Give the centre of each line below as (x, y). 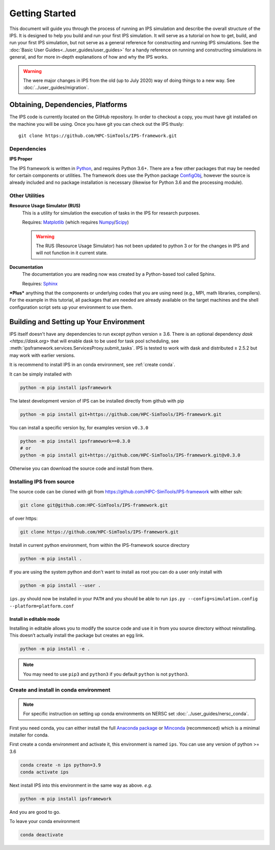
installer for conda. (29, 735)
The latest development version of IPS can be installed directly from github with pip (97, 401)
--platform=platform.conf (42, 606)
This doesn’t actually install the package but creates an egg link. (77, 635)
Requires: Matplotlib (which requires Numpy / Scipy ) (76, 222)
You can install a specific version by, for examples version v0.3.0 (79, 428)
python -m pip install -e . (55, 649)
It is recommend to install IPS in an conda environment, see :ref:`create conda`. (92, 365)
